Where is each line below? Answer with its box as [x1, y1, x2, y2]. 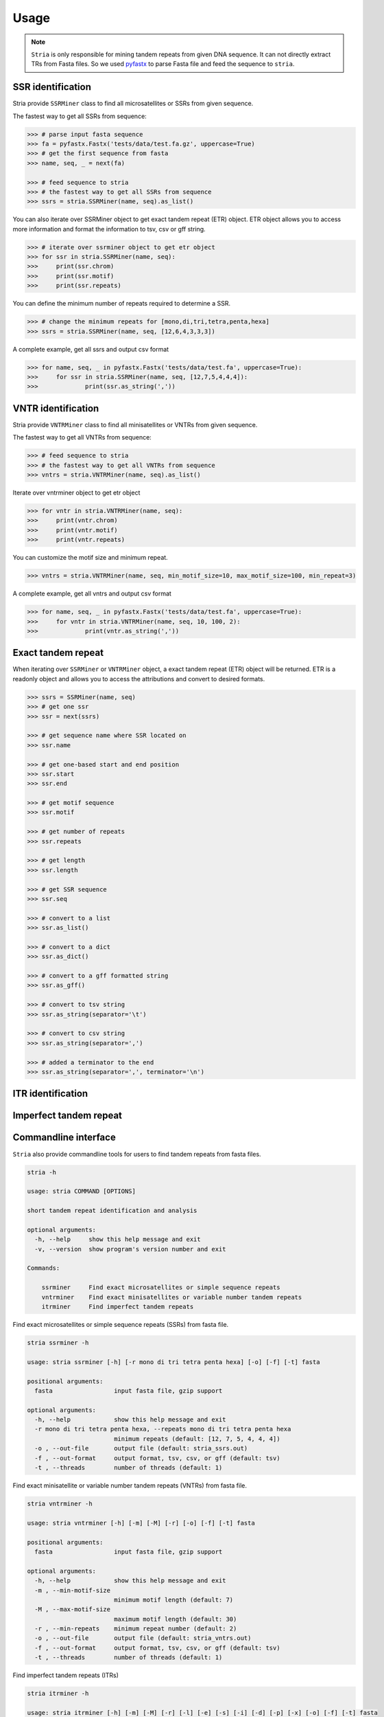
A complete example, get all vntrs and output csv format [12, 589, 171, 598]
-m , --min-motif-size [34, 1587, 111, 1594]
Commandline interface [12, 1132, 116, 1144]
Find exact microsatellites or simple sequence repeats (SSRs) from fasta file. [12, 1320, 229, 1328]
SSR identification [12, 81, 92, 93]
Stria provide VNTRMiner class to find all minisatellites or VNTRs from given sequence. [12, 420, 258, 429]
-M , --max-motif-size [34, 1606, 111, 1613]
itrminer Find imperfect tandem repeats [41, 1302, 194, 1310]
